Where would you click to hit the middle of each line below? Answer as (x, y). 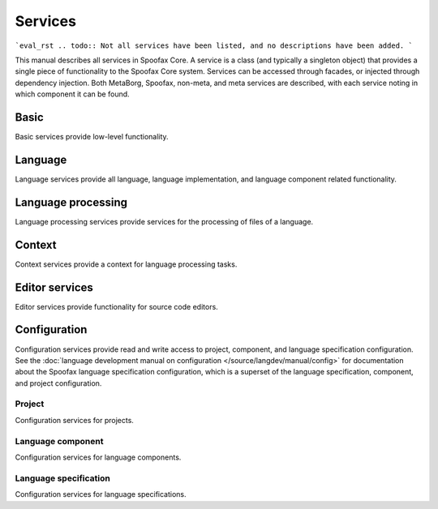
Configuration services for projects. (74, 420)
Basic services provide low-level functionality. (92, 137)
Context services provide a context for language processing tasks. (126, 264)
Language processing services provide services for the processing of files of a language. (164, 221)
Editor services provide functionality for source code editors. (116, 306)
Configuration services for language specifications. (101, 494)
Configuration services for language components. (98, 457)
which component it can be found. (72, 94)
